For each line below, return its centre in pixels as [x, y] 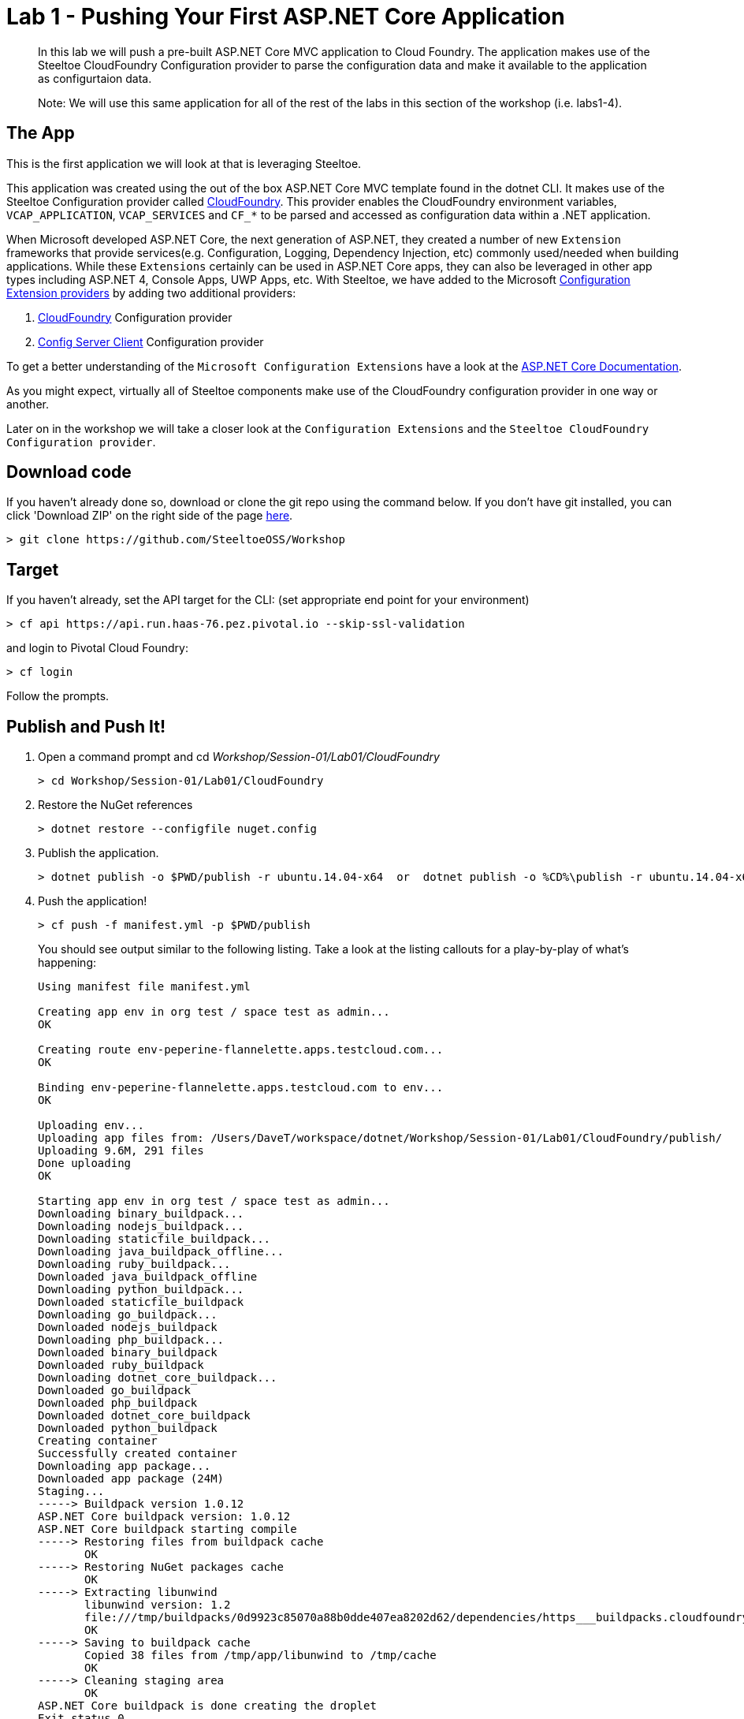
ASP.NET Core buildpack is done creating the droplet [207, 1706]
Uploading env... [91, 1126]
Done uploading [85, 1163]
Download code [69, 472]
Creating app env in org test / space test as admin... [214, 1012]
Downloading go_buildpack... [128, 1315]
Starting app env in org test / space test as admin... [214, 1201]
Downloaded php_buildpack [118, 1403]
